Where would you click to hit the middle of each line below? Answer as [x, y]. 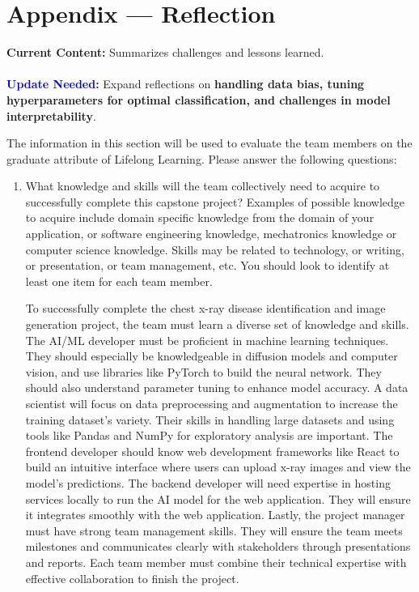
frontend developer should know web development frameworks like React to [212, 451]
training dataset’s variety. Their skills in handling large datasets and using [210, 419]
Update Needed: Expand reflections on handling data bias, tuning [186, 84]
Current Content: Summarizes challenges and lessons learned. [165, 52]
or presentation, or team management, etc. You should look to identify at [207, 265]
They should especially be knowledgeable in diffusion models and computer [212, 356]
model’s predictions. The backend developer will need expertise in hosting [208, 482]
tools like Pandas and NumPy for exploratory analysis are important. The [209, 435]
